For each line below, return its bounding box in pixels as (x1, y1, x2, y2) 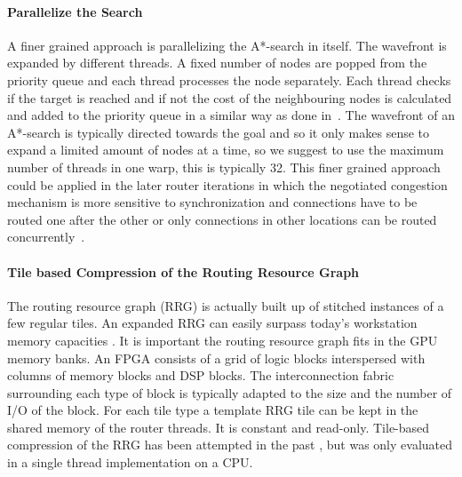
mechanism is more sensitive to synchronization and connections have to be (7, 193, 418, 211)
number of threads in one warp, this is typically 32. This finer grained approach (7, 157, 441, 176)
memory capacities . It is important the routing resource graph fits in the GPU (7, 330, 438, 349)
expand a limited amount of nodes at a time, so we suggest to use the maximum (7, 140, 444, 159)
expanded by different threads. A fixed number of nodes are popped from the (7, 53, 427, 72)
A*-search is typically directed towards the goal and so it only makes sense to (7, 123, 430, 141)
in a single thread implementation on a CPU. (7, 453, 253, 472)
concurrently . (7, 227, 85, 246)
